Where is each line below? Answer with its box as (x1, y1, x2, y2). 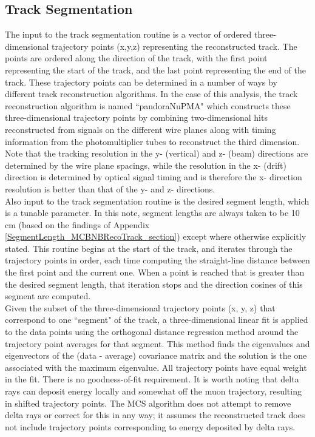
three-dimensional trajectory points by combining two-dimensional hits (5, 111, 268, 124)
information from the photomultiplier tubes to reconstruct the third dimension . (5, 135, 300, 147)
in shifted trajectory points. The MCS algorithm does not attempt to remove (5, 396, 291, 409)
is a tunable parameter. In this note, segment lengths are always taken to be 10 (5, 206, 300, 219)
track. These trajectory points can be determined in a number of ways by (5, 75, 277, 88)
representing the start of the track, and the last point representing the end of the (5, 63, 306, 76)
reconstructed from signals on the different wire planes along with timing (5, 123, 276, 135)
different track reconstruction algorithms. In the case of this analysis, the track (5, 87, 298, 100)
